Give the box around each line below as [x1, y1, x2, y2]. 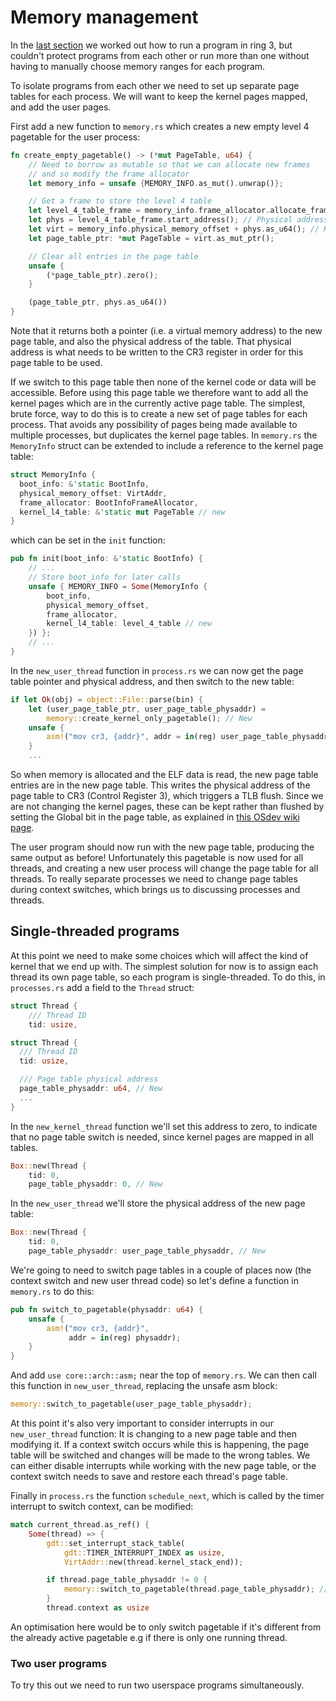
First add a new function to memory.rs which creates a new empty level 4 [10, 120, 310, 132]
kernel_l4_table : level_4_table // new [46, 619, 213, 629]
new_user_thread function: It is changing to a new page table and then [10, 1428, 297, 1440]
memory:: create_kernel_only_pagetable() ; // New [46, 713, 253, 723]
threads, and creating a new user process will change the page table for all [10, 862, 319, 875]
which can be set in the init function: [10, 534, 166, 546]
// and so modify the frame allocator [28, 169, 190, 179]
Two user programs [10, 1656, 108, 1670]
